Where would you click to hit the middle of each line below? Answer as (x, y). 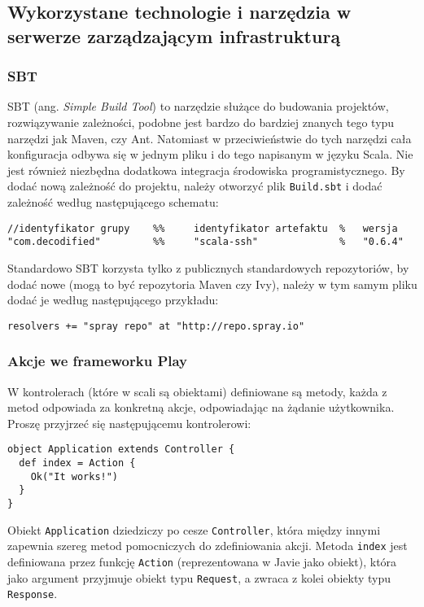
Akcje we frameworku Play (98, 361)
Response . (33, 594)
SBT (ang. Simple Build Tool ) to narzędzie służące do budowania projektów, (198, 106)
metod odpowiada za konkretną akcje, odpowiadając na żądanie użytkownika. (201, 407)
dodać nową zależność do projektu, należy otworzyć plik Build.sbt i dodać (195, 186)
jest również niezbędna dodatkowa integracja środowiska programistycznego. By (206, 170)
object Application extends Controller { (121, 450)
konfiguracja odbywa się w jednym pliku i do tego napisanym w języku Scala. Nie (210, 154)
